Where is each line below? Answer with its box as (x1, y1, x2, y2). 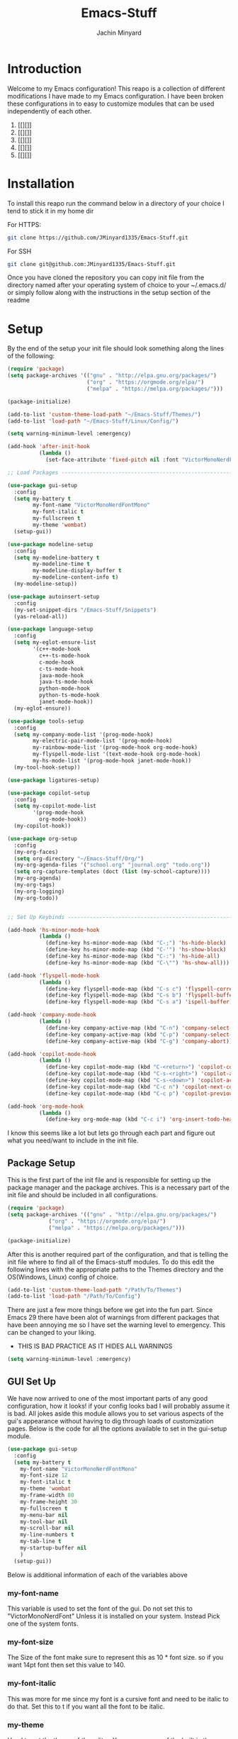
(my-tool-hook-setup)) (13, 764, 81, 771)
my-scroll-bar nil (20, 1525, 74, 1532)
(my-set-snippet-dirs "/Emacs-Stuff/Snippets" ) (13, 606, 157, 613)
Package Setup (7, 1157, 76, 1169)
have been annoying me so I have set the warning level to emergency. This (7, 1321, 225, 1329)
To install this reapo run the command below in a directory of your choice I (7, 199, 225, 207)
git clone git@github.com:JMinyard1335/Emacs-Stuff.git (7, 260, 176, 267)
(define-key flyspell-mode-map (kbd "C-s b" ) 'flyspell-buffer (45, 991, 236, 999)
